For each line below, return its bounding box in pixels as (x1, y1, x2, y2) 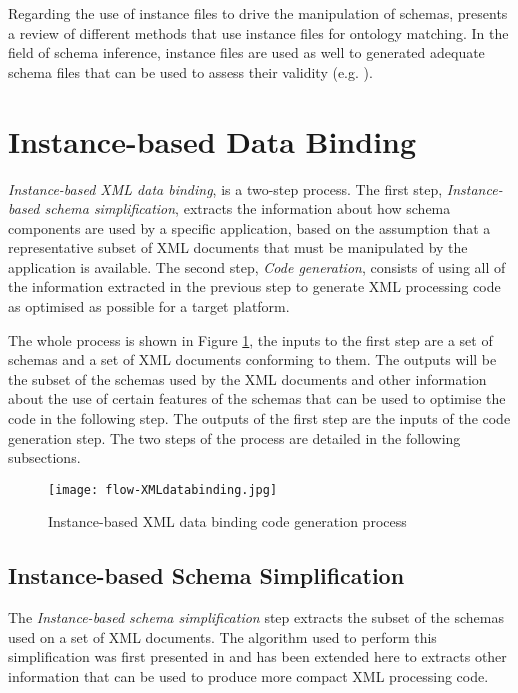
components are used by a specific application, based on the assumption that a (8, 217, 491, 238)
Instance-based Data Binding (8, 120, 417, 161)
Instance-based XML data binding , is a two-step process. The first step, (8, 178, 443, 199)
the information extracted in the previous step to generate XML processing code (8, 276, 501, 297)
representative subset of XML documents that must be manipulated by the (8, 237, 468, 258)
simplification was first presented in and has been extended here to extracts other (8, 646, 507, 667)
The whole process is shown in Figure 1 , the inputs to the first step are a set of (8, 329, 493, 350)
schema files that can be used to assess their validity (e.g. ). (8, 61, 373, 82)
